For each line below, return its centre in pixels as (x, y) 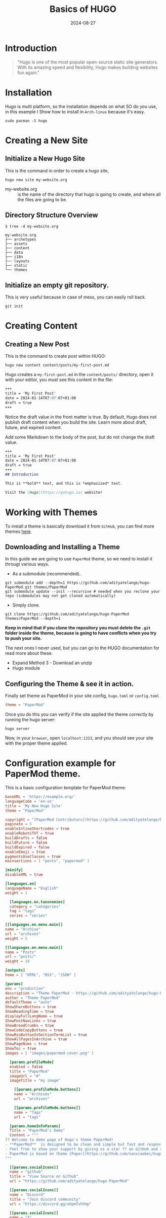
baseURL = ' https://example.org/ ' (41, 797)
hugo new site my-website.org (36, 180)
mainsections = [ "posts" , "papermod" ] (47, 861)
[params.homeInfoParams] (35, 1126)
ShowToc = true (21, 1049)
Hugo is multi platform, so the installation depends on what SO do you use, (81, 106)
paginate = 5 (19, 824)
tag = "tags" (23, 911)
